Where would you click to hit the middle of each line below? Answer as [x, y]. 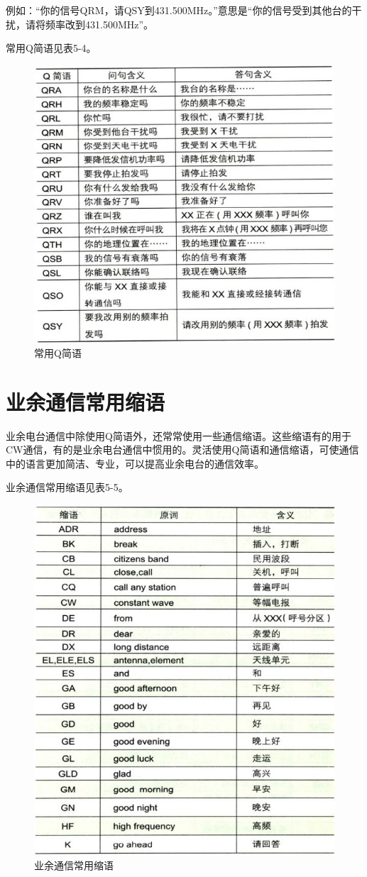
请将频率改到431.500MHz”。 [89, 24]
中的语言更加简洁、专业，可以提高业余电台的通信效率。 [135, 463]
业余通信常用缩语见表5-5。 [67, 487]
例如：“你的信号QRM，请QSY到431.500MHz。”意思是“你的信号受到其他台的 [179, 10]
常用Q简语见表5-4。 [51, 48]
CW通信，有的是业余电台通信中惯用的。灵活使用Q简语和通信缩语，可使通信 [182, 449]
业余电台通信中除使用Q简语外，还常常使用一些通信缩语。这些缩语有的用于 [179, 435]
